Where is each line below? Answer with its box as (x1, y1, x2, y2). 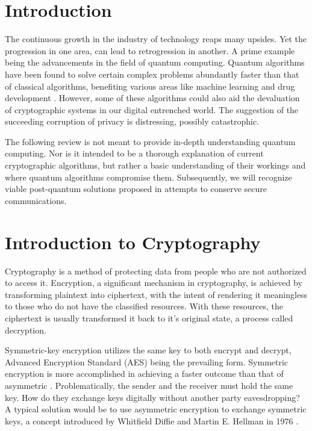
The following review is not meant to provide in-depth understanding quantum (5, 135, 296, 147)
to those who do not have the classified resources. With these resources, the (5, 300, 283, 312)
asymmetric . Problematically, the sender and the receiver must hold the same (5, 379, 293, 391)
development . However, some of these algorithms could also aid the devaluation (5, 91, 300, 104)
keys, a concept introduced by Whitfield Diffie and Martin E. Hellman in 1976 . (5, 414, 299, 427)
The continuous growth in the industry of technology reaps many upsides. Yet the (5, 33, 307, 45)
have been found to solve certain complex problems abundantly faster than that (5, 67, 299, 80)
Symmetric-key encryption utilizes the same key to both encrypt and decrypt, (5, 344, 292, 356)
